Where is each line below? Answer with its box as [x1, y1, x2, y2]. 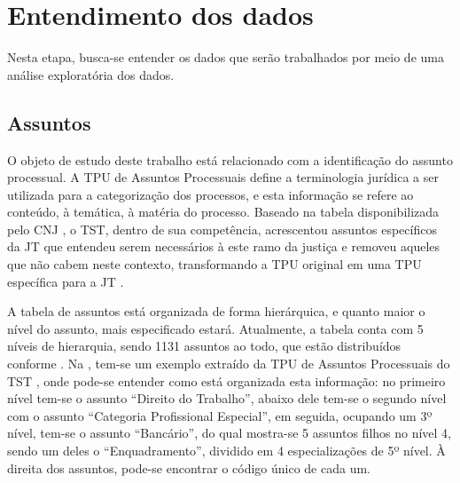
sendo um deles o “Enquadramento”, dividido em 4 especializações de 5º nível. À [7, 441, 446, 460]
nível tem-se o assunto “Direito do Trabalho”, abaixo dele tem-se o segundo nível [7, 389, 447, 408]
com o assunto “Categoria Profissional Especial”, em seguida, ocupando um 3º [7, 406, 433, 424]
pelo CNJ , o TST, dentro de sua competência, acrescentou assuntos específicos [7, 219, 437, 238]
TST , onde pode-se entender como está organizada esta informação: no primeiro [7, 371, 446, 390]
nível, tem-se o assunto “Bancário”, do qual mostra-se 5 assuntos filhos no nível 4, [7, 424, 452, 442]
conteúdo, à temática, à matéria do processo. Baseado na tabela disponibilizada [7, 202, 440, 221]
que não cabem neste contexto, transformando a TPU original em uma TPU [7, 255, 422, 273]
